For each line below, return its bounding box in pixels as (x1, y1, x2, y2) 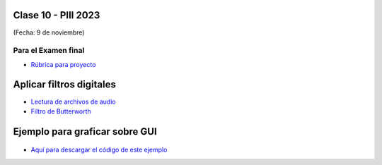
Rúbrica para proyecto (30, 60, 96, 68)
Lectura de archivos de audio (30, 97, 116, 106)
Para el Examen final (13, 46, 85, 56)
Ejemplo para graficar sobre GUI (13, 126, 157, 137)
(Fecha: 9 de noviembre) (13, 28, 85, 37)
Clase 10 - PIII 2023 (13, 9, 100, 21)
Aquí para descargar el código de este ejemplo (30, 145, 168, 154)
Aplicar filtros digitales (13, 78, 116, 91)
